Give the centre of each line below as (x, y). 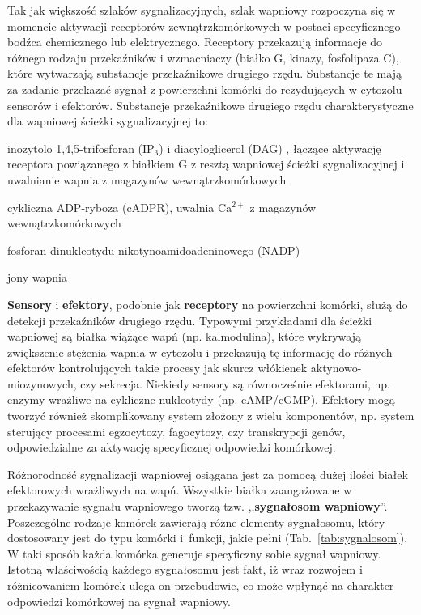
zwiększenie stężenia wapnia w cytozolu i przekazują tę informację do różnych (200, 352)
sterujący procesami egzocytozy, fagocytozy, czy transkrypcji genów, (176, 431)
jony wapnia (37, 277)
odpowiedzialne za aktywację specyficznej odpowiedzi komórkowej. (172, 447)
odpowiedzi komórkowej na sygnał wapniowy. (119, 601)
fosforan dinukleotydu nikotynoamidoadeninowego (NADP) (154, 250)
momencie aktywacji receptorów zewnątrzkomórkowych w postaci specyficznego (204, 25)
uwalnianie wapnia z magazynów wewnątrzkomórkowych (147, 179)
